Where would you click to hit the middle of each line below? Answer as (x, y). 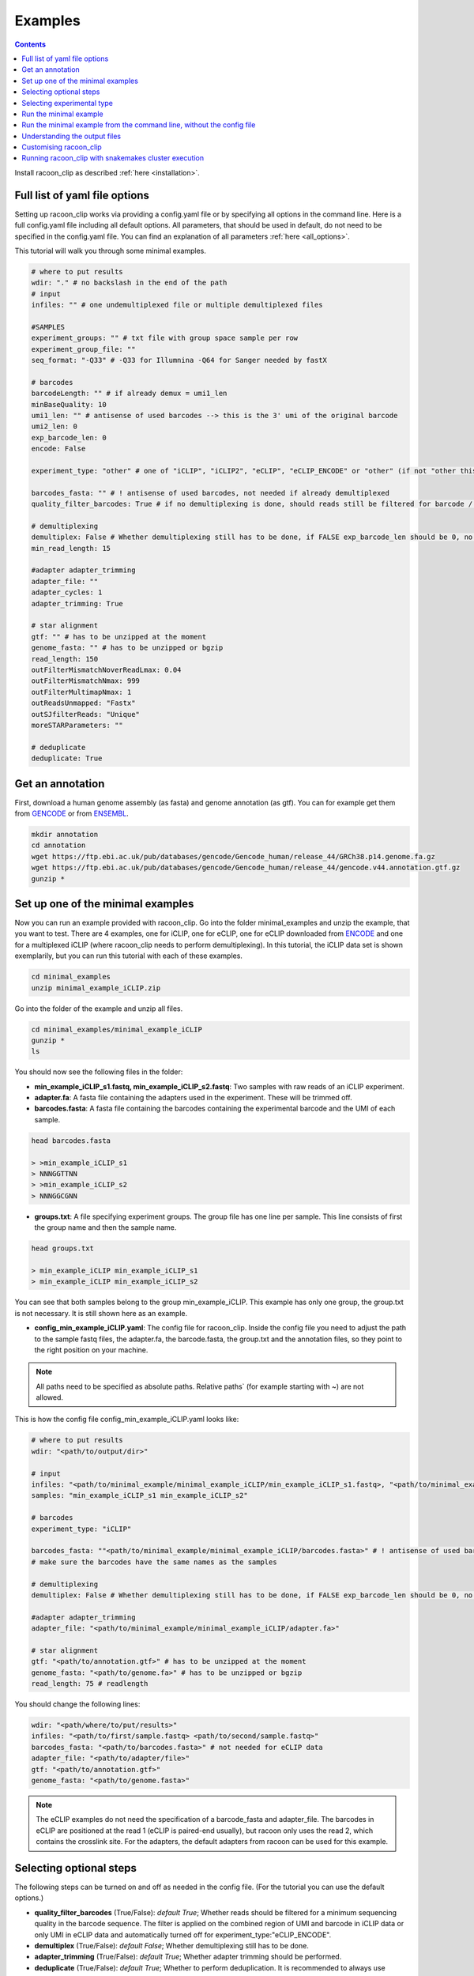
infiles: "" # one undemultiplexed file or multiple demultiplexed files (177, 305)
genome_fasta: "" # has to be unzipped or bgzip (127, 648)
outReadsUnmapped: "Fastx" (83, 703)
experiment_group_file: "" (83, 349)
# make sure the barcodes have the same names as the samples (154, 1562)
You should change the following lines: (77, 1704)
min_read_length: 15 (71, 548)
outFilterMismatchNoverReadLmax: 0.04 (106, 669)
